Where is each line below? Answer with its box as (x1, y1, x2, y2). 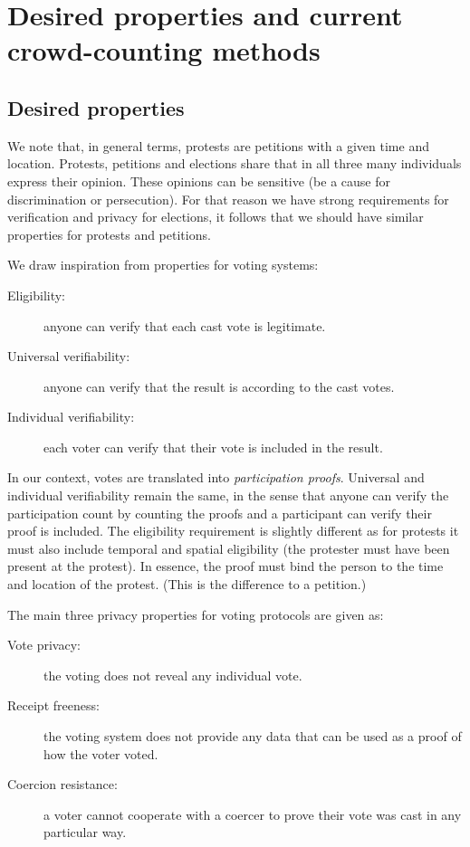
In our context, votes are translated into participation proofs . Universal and (7, 468, 425, 487)
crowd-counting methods (7, 32, 321, 69)
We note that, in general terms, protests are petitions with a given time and (7, 136, 429, 155)
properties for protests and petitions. (7, 224, 211, 243)
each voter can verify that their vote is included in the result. (43, 437, 383, 456)
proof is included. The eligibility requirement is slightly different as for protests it (7, 521, 459, 540)
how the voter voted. (43, 744, 158, 763)
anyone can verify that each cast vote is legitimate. (43, 316, 326, 335)
